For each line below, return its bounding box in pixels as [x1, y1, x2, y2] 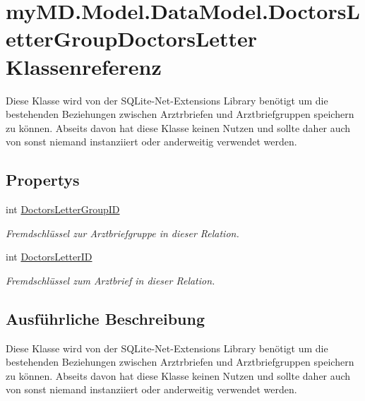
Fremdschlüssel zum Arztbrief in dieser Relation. [6, 273, 215, 287]
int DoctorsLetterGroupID [6, 202, 120, 217]
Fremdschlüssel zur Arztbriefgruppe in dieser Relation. [6, 225, 239, 240]
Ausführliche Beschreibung [6, 307, 205, 329]
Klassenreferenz [6, 52, 162, 80]
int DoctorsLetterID [6, 249, 92, 264]
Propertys [6, 169, 80, 191]
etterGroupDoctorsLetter [6, 24, 258, 53]
